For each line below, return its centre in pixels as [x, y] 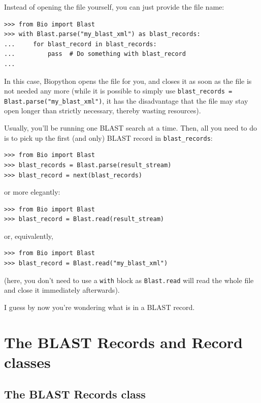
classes [27, 362]
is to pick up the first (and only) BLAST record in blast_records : [108, 137]
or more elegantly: [32, 192]
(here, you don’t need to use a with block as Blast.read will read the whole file [129, 280]
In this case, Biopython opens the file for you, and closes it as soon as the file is [128, 81]
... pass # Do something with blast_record [95, 54]
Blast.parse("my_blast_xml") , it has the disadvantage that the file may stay [126, 100]
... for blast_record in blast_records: [80, 44]
